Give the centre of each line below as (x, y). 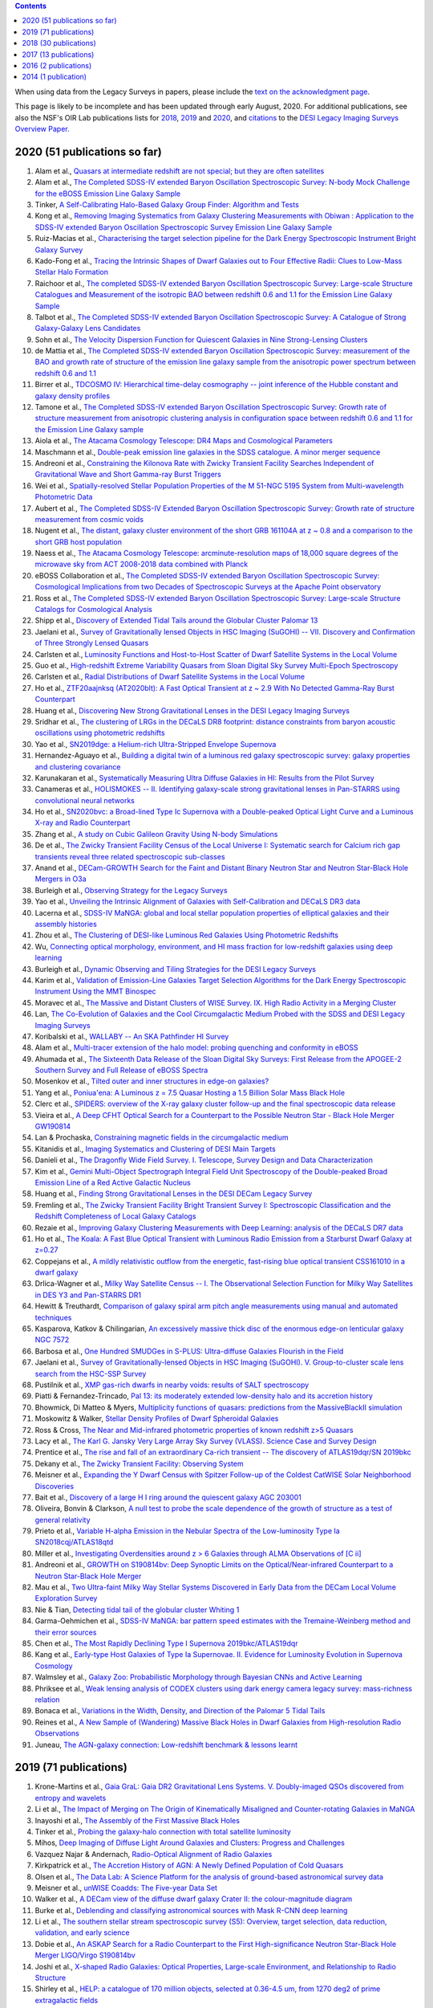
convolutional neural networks (85, 800)
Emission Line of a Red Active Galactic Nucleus (113, 1182)
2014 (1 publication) (55, 77)
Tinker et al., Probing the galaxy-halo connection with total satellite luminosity (163, 1831)
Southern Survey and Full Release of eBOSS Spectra (121, 1070)
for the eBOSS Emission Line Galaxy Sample (108, 194)
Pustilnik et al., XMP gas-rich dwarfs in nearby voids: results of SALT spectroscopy (172, 1385)
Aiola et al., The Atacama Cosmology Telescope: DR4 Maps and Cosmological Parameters (184, 441)
